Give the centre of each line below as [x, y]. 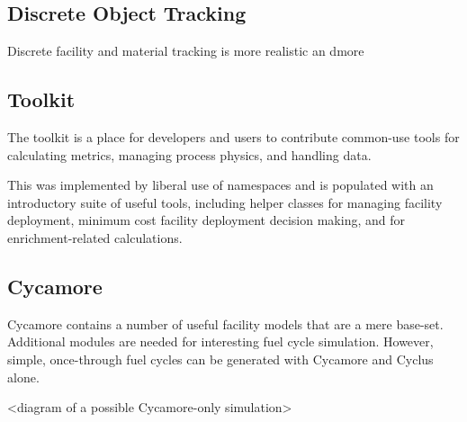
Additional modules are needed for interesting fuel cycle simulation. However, [220, 341]
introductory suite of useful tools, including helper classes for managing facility [225, 202]
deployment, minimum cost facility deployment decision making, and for [206, 220]
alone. [23, 377]
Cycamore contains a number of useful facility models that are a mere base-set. [225, 323]
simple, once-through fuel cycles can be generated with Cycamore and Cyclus [220, 359]
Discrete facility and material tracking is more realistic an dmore [186, 51]
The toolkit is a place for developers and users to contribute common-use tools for [233, 137]
